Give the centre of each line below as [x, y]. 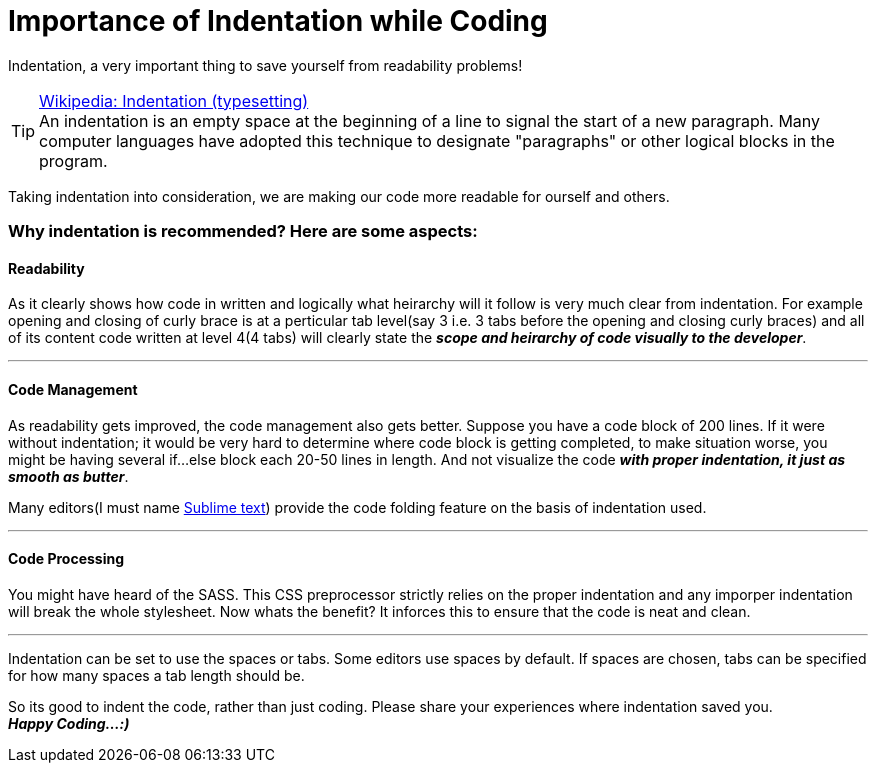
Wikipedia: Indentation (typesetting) [174, 100]
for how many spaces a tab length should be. [156, 675]
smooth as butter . [68, 476]
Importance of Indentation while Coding [278, 21]
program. [73, 160]
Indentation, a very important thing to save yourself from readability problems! [265, 65]
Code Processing [66, 559]
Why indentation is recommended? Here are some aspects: [243, 231]
